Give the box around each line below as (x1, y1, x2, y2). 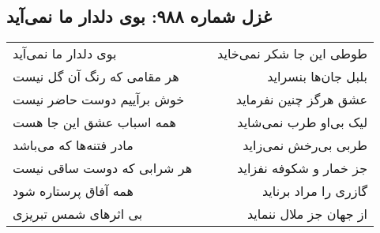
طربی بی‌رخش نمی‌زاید (243, 136, 368, 155)
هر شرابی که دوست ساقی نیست (13, 159, 193, 178)
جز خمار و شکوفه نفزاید (237, 159, 368, 178)
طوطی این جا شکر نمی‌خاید (217, 44, 368, 63)
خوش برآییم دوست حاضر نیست (13, 90, 185, 109)
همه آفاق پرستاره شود (13, 182, 134, 201)
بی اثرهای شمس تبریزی (13, 205, 143, 224)
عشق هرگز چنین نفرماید (235, 90, 368, 109)
